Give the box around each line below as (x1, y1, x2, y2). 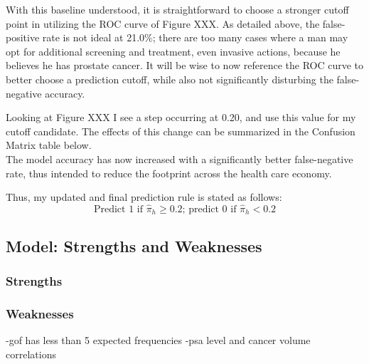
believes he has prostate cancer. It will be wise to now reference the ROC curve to (6, 58, 364, 73)
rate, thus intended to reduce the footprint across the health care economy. (6, 165, 332, 180)
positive (6, 30, 40, 45)
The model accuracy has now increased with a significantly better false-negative (6, 151, 353, 166)
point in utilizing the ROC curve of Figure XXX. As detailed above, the (6, 16, 320, 31)
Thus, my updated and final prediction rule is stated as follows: (6, 189, 282, 204)
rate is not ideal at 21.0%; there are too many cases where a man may (42, 30, 348, 45)
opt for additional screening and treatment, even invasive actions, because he (6, 43, 341, 58)
